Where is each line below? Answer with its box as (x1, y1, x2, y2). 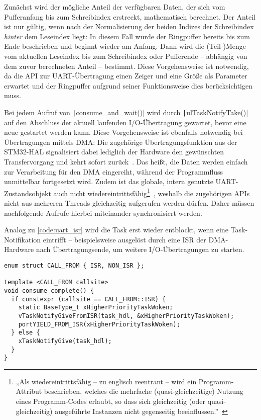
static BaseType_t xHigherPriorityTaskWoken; (18, 304, 173, 311)
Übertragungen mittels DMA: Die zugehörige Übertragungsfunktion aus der (4, 136, 237, 147)
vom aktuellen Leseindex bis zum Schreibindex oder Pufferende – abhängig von (4, 50, 247, 61)
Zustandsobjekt (4, 188, 51, 198)
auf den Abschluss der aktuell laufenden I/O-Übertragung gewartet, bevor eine (4, 117, 246, 127)
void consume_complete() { (4, 287, 94, 294)
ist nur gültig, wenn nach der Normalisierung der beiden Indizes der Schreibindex (4, 21, 254, 32)
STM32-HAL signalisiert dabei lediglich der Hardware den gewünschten (4, 146, 224, 157)
